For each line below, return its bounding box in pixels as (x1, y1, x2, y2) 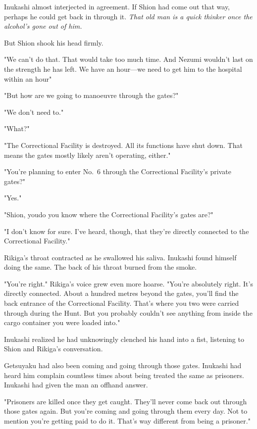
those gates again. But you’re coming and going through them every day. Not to (4, 406, 248, 416)
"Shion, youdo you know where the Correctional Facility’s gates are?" (4, 209, 213, 219)
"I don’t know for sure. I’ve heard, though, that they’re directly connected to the (4, 226, 249, 236)
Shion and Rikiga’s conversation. (4, 343, 103, 354)
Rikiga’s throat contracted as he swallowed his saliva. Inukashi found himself (4, 252, 237, 262)
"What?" (4, 123, 30, 134)
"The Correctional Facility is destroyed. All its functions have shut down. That (4, 140, 243, 150)
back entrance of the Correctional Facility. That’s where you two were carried (4, 298, 239, 308)
